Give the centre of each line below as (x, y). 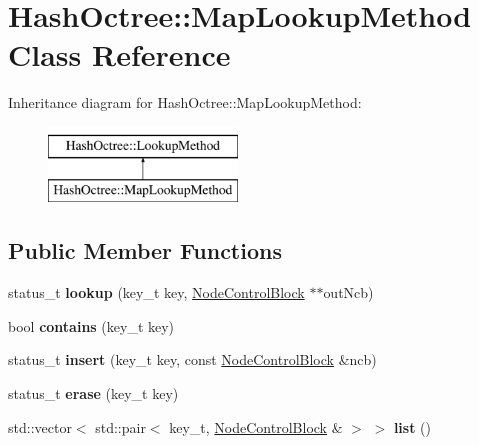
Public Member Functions (145, 250)
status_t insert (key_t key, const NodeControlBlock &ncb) (192, 359)
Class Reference (119, 54)
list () (412, 426)
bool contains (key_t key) (91, 325)
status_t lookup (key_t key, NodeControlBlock (156, 292)
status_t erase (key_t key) (93, 393)
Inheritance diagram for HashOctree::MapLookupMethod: (185, 102)
